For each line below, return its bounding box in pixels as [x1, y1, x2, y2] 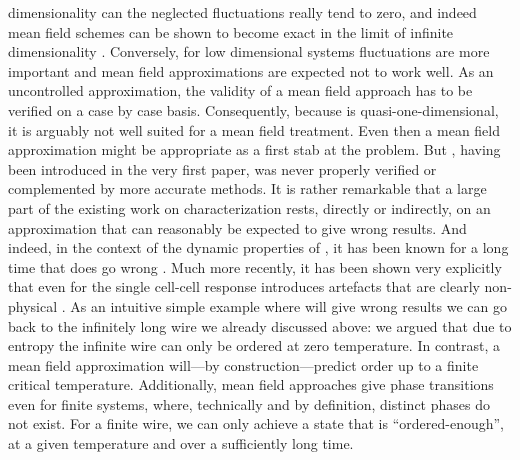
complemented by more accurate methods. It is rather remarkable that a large [8, 178, 487, 199]
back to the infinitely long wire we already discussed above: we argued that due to [8, 315, 512, 336]
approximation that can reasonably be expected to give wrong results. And [8, 217, 467, 238]
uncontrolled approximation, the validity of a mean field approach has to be [8, 80, 473, 101]
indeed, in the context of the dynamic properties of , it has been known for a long [8, 237, 509, 258]
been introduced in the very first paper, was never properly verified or [8, 158, 437, 179]
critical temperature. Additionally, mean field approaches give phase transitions [8, 374, 494, 395]
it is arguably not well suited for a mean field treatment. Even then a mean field [8, 119, 501, 140]
